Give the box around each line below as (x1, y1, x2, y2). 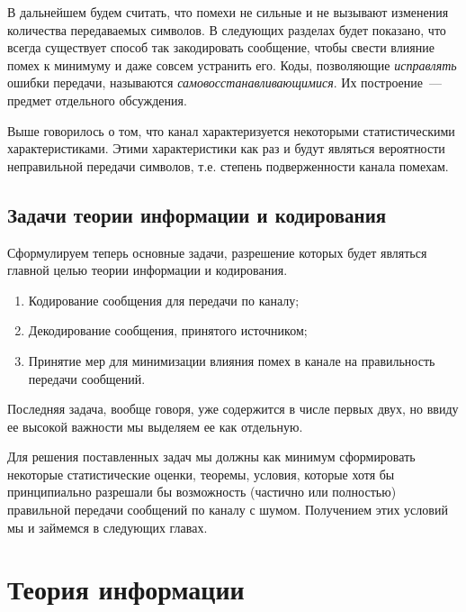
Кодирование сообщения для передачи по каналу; (28, 290, 300, 309)
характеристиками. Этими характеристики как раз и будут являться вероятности (7, 139, 445, 158)
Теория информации (7, 571, 245, 607)
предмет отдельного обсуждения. (7, 90, 187, 109)
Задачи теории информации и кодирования (7, 200, 387, 228)
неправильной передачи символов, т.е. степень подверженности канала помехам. (7, 156, 449, 175)
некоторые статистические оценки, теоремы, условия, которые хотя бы (7, 464, 395, 483)
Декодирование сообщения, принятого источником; (28, 321, 308, 340)
